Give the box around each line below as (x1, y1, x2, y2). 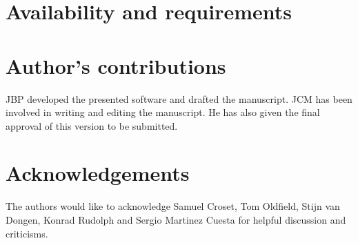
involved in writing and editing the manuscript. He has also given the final (6, 105, 320, 119)
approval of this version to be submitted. (6, 118, 178, 133)
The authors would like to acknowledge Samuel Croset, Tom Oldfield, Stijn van (6, 199, 340, 213)
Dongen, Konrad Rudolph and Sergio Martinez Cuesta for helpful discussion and (6, 213, 346, 226)
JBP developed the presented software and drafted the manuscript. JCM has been (6, 91, 352, 106)
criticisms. (6, 226, 48, 240)
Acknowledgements (6, 159, 190, 187)
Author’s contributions (6, 51, 226, 79)
